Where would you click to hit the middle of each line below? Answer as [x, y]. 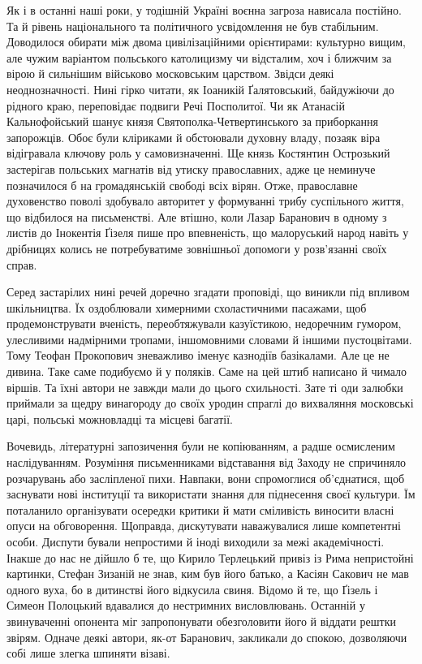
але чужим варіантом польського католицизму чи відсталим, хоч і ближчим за [199, 57]
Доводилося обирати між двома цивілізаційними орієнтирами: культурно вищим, [206, 42]
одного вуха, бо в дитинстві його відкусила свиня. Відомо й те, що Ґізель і [192, 589]
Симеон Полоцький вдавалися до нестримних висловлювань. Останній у [186, 605]
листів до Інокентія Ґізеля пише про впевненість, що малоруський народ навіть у [208, 233]
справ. [22, 264]
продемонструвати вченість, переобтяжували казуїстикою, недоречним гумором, [204, 323]
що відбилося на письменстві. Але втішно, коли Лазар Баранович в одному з [197, 216]
